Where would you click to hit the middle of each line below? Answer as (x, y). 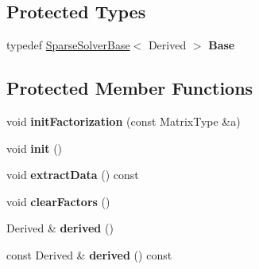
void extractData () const (73, 175)
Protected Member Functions (130, 88)
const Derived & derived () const (89, 254)
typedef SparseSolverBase (68, 45)
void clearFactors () (58, 201)
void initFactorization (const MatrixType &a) (124, 121)
